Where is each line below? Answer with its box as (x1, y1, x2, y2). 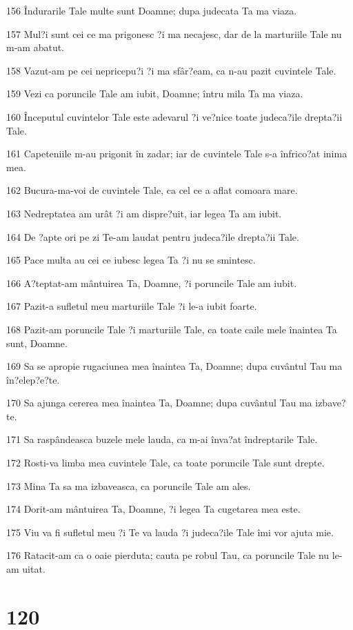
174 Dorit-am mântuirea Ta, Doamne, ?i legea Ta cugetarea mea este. (6, 502, 301, 516)
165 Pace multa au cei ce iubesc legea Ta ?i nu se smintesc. (6, 253, 256, 267)
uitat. (22, 562, 46, 576)
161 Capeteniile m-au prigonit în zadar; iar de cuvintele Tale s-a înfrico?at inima (6, 146, 347, 161)
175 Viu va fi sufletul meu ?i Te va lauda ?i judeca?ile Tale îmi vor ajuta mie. (6, 524, 334, 539)
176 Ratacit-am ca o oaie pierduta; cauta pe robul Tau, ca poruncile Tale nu (6, 548, 330, 562)
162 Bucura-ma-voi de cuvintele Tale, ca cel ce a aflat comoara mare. (6, 183, 298, 197)
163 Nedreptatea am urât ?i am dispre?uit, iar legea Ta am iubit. (6, 206, 282, 220)
